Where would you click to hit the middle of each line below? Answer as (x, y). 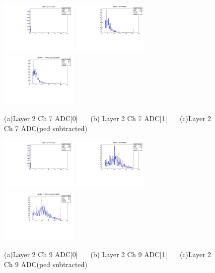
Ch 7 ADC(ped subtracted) (46, 128)
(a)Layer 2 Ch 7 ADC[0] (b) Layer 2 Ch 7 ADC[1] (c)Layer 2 (107, 118)
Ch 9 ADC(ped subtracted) (46, 264)
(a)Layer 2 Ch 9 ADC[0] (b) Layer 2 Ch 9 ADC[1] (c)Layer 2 (107, 254)
